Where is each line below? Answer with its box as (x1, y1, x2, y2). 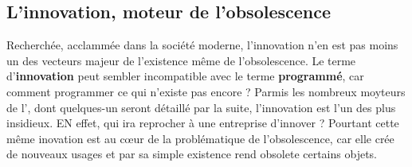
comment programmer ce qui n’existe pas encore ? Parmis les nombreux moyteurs (6, 83, 406, 99)
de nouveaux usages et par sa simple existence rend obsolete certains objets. (6, 146, 378, 162)
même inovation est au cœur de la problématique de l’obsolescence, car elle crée (6, 130, 394, 146)
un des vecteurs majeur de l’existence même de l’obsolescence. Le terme (6, 52, 356, 68)
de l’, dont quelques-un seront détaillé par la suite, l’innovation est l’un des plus (6, 99, 396, 115)
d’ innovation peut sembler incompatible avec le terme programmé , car (6, 68, 364, 84)
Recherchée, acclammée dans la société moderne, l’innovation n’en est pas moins (6, 37, 398, 53)
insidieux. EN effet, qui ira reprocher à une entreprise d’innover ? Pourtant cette (6, 115, 399, 131)
